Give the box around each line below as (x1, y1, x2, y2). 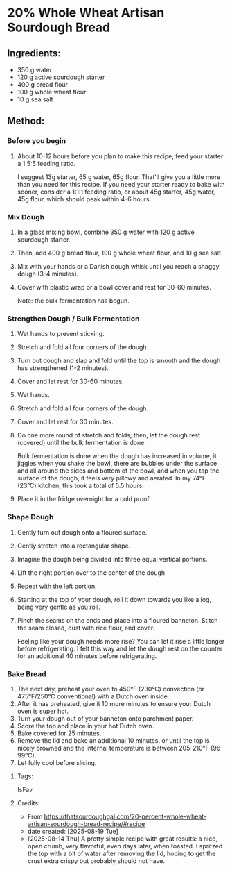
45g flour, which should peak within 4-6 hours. (17, 194, 152, 203)
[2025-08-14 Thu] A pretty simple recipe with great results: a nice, (27, 835, 218, 843)
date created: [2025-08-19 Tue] (27, 827, 119, 835)
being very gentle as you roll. (17, 603, 100, 611)
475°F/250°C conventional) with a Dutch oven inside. (17, 692, 170, 701)
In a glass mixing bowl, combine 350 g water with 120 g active (17, 228, 195, 236)
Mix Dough (7, 212, 45, 221)
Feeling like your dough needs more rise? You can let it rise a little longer (17, 637, 225, 645)
